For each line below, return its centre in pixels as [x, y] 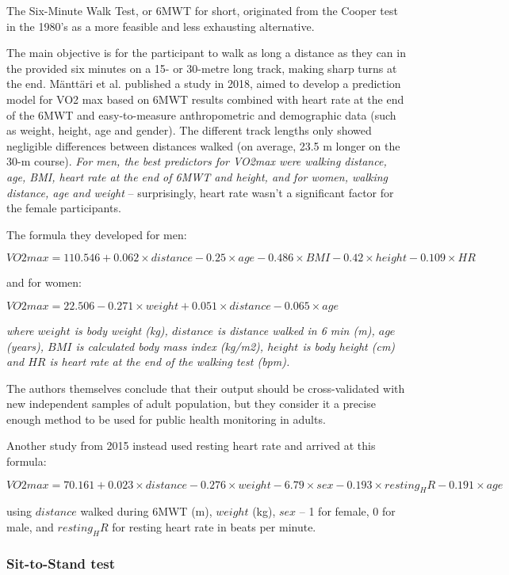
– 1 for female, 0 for [347, 511]
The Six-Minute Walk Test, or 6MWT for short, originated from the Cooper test [202, 10]
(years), [25, 346]
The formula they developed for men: [97, 234]
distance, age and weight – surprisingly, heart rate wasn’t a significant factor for [200, 192]
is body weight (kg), [121, 330]
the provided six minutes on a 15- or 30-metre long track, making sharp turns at [202, 68]
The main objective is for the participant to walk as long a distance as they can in [206, 53]
